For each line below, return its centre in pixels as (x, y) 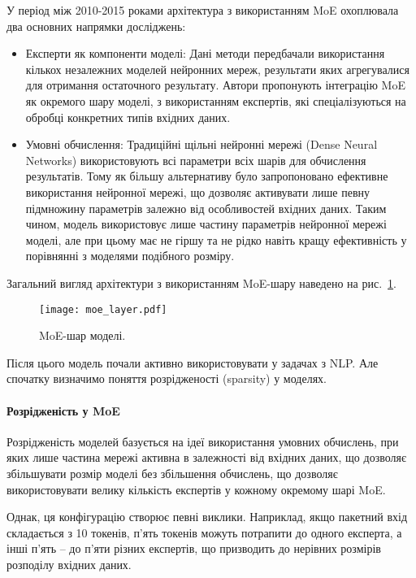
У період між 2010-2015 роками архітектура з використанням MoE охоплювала (203, 10)
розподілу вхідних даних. (69, 564)
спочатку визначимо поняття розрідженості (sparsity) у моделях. (167, 378)
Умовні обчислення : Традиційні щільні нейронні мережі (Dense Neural (201, 144)
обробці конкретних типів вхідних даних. (128, 117)
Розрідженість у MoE (63, 410)
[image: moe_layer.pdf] (103, 309)
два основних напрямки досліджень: (96, 26)
